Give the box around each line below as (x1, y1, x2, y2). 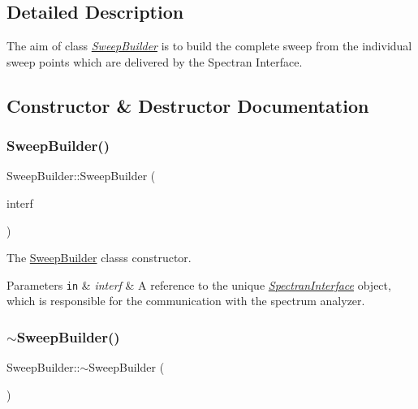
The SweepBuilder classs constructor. (6, 249, 192, 266)
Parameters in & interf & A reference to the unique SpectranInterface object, (6, 276, 391, 293)
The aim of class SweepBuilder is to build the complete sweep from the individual (6, 37, 412, 54)
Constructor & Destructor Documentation (6, 93, 369, 118)
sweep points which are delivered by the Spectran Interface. (6, 53, 303, 70)
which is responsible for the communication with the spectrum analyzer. (6, 292, 365, 309)
